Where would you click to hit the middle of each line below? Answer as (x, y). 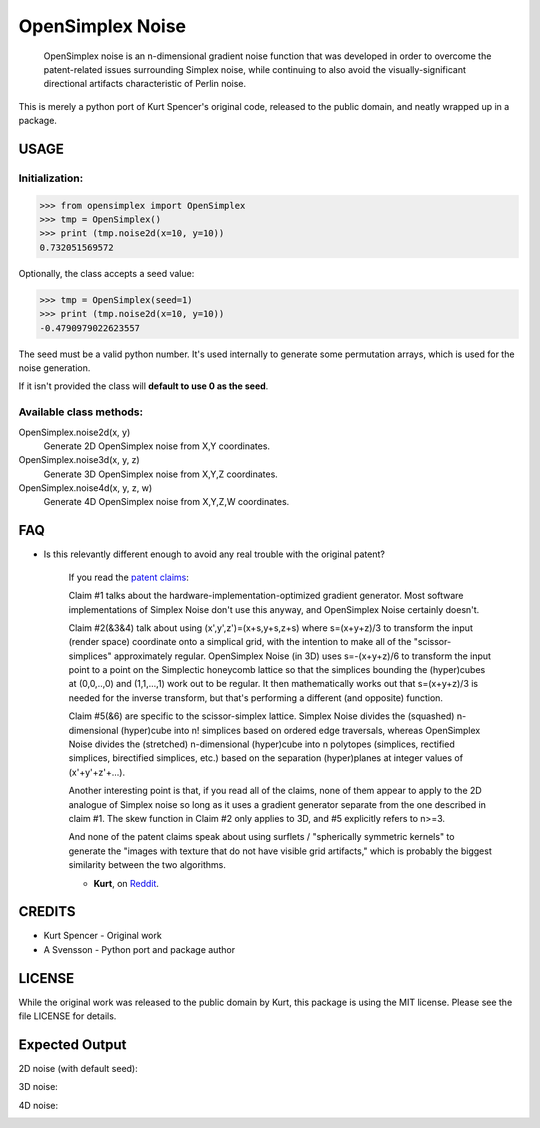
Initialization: (51, 178)
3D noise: (38, 1087)
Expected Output (72, 1044)
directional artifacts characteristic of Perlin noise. (145, 84)
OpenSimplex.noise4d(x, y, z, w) (85, 488)
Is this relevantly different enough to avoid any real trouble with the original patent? (214, 554)
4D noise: (38, 1105)
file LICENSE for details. (67, 1016)
